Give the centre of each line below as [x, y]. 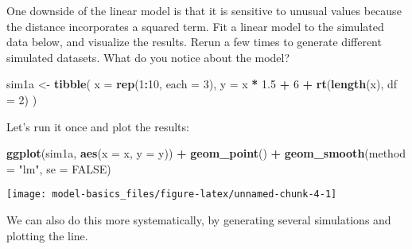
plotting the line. [47, 235]
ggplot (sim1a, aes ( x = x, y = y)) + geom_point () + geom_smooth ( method [206, 153]
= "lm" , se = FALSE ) [59, 168]
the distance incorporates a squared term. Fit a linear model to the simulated [195, 26]
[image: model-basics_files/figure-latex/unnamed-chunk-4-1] [172, 195]
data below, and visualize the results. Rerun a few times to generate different [194, 42]
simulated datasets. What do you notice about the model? [148, 57]
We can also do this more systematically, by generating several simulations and [199, 220]
